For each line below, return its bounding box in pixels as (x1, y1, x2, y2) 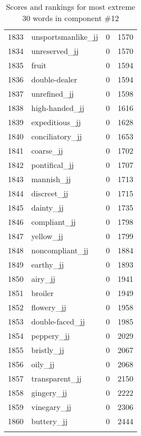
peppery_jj (31, 330, 70, 341)
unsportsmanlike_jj (31, 31, 98, 42)
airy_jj (31, 273, 55, 284)
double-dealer (31, 74, 77, 85)
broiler (31, 287, 54, 299)
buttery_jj (31, 415, 68, 427)
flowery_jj (31, 301, 67, 313)
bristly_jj (31, 344, 64, 355)
